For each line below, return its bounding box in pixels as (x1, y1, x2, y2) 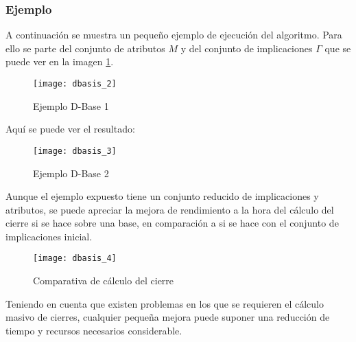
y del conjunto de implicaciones (180, 41, 313, 55)
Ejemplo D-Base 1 (33, 98, 109, 113)
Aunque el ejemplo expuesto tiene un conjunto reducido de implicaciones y (5, 189, 319, 203)
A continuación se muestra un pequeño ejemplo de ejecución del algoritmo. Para (5, 27, 342, 42)
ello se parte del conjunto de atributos (5, 41, 165, 55)
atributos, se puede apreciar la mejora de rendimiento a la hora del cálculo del (5, 202, 334, 216)
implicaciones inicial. (5, 229, 93, 243)
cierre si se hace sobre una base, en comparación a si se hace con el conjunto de (5, 216, 339, 230)
